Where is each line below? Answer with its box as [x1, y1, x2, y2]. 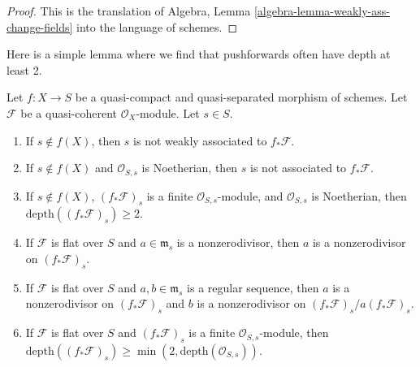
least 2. [6, 61, 42, 78]
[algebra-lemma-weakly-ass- [253, 2, 390, 19]
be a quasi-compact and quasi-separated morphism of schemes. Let [75, 89, 408, 106]
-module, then [259, 324, 329, 341]
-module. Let [136, 104, 200, 121]
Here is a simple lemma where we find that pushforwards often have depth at [6, 45, 391, 63]
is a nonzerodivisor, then [176, 234, 300, 251]
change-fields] [6, 18, 73, 35]
